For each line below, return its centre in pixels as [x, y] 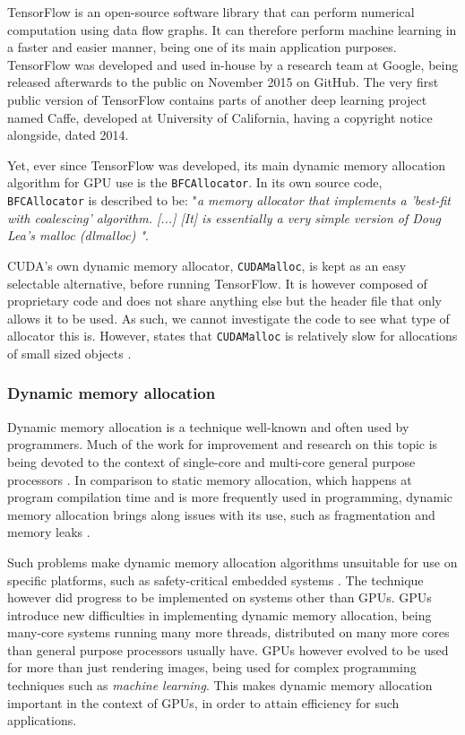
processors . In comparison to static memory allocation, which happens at [210, 479]
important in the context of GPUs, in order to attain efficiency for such [203, 702]
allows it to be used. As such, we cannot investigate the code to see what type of [228, 318]
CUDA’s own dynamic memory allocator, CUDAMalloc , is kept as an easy [207, 265]
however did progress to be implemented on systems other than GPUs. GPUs [220, 597]
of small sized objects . [69, 353]
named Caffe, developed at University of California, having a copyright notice [220, 117]
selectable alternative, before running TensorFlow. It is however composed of [217, 283]
